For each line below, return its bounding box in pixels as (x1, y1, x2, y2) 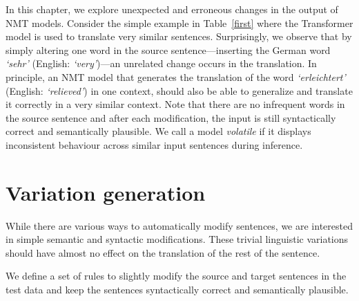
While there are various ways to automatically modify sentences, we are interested (6, 218, 353, 232)
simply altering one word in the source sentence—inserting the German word (6, 42, 331, 57)
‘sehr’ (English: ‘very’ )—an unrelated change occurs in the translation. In (6, 56, 317, 71)
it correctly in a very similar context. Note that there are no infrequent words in (6, 97, 345, 111)
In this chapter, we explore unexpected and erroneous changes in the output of (6, 2, 338, 16)
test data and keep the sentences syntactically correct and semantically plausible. (6, 282, 349, 297)
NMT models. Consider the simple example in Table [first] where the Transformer (6, 15, 353, 30)
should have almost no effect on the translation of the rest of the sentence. (6, 245, 320, 259)
